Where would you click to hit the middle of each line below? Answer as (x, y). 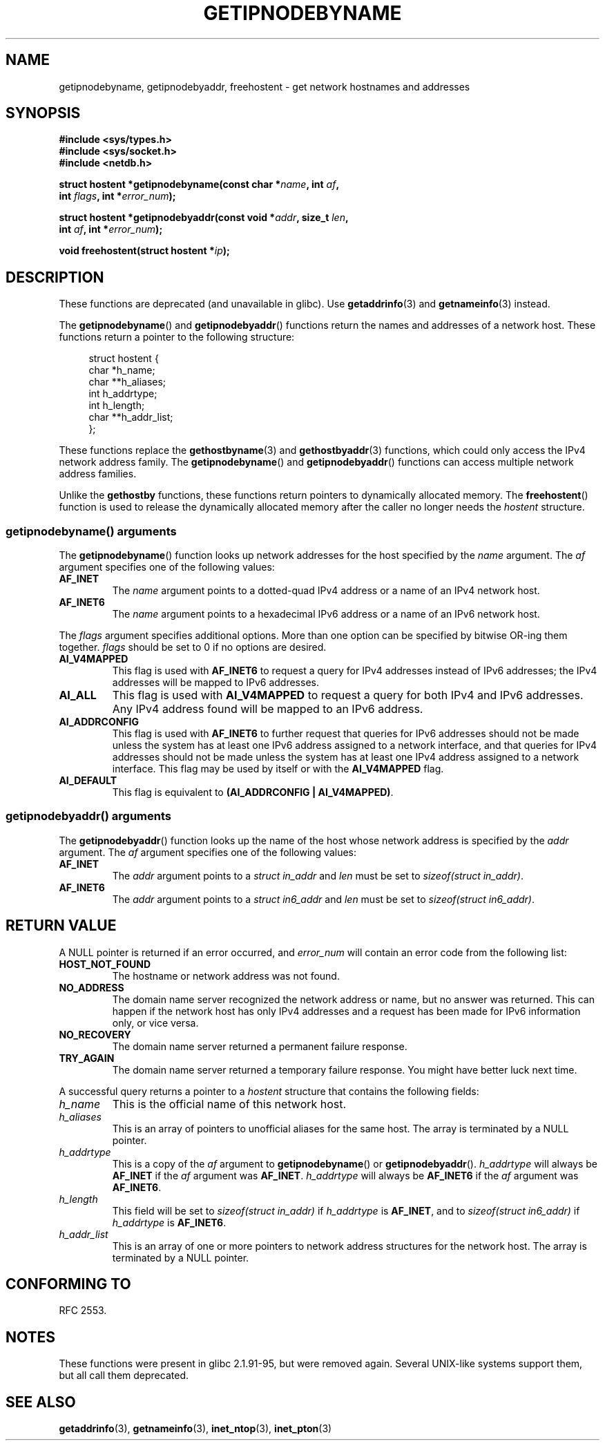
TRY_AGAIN (87, 1058)
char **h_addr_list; (131, 417)
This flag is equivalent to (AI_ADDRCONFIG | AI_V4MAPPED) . (253, 792)
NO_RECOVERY (95, 1034)
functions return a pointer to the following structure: (177, 337)
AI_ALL (78, 695)
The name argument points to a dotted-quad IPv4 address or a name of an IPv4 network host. (326, 591)
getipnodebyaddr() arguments (88, 816)
